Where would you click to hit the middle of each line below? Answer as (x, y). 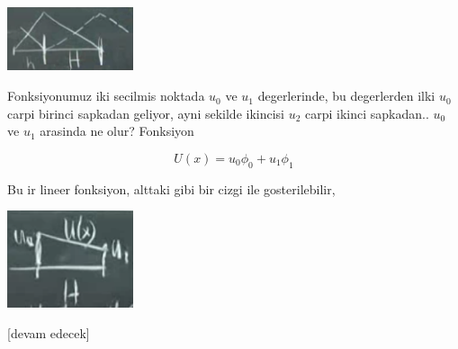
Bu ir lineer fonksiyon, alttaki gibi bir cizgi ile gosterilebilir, (171, 188)
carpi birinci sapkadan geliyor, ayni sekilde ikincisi (146, 113)
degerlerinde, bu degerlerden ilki (346, 96)
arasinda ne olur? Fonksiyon (117, 131)
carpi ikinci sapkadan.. (367, 113)
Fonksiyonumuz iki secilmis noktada (106, 96)
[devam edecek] (49, 333)
